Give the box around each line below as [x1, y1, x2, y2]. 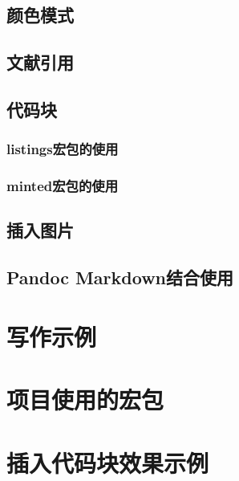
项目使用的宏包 [6, 383, 164, 416]
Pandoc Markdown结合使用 [6, 265, 233, 290]
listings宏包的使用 [6, 139, 119, 159]
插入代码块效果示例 [6, 446, 209, 479]
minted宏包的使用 [6, 176, 119, 196]
